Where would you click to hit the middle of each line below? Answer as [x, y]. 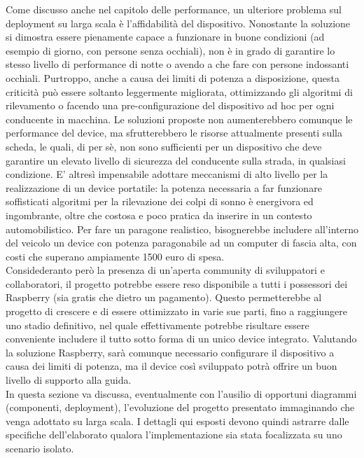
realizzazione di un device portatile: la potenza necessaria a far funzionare [164, 187]
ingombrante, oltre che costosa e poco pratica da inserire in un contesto [159, 215]
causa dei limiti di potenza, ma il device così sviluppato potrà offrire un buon [171, 366]
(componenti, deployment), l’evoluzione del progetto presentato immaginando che [180, 407]
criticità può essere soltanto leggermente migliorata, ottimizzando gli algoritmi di [179, 91]
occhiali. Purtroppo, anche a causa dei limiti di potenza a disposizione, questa [173, 77]
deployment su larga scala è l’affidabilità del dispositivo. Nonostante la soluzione [178, 23]
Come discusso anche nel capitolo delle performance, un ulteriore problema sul [174, 9]
